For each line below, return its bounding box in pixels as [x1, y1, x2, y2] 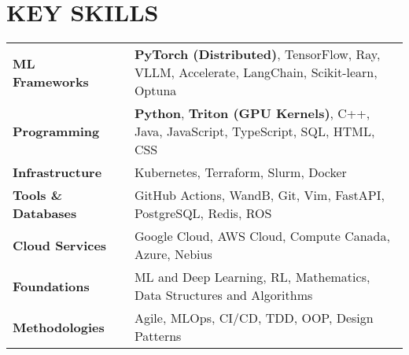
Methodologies [13, 317, 105, 336]
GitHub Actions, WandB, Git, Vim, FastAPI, [134, 186, 385, 205]
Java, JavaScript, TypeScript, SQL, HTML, [134, 122, 375, 141]
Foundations [13, 276, 90, 295]
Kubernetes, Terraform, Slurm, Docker [134, 163, 347, 182]
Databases [13, 204, 77, 223]
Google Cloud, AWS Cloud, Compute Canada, [134, 227, 390, 246]
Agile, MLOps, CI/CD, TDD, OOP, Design [134, 309, 374, 327]
